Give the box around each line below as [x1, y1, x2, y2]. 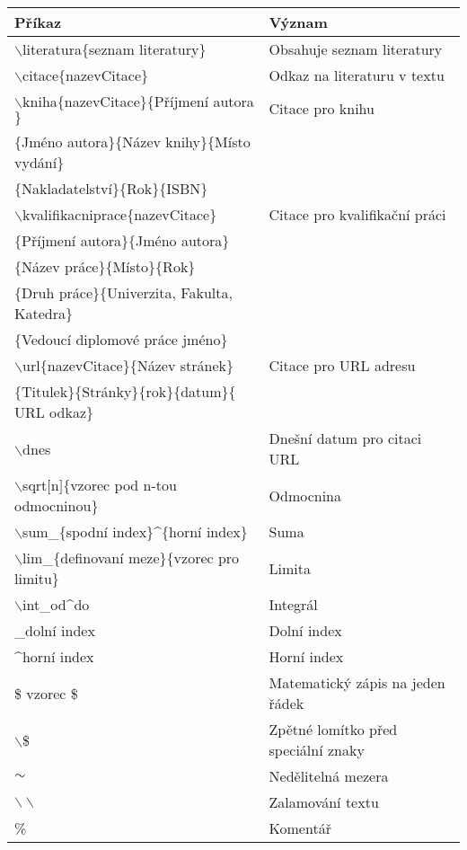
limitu [14, 568, 52, 589]
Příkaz [14, 12, 62, 32]
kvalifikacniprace [22, 204, 128, 225]
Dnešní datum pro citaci [269, 428, 422, 448]
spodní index [66, 521, 147, 542]
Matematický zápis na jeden [269, 672, 445, 693]
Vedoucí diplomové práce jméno [22, 329, 221, 350]
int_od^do [22, 594, 90, 615]
